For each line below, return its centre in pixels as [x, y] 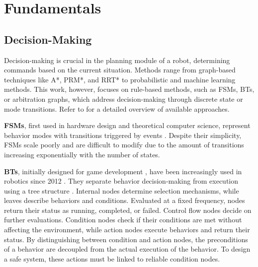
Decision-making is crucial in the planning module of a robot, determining [117, 60]
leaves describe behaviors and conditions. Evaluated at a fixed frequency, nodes [125, 200]
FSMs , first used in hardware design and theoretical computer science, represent [127, 125]
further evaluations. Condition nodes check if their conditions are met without [123, 220]
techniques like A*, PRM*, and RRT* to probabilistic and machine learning [120, 79]
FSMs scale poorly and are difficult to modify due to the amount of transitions [124, 145]
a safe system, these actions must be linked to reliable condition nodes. [112, 258]
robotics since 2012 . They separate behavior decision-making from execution [121, 181]
